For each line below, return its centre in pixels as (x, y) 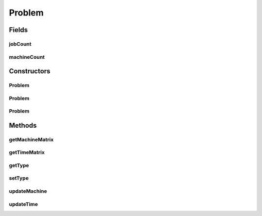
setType (19, 178)
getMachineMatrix (31, 139)
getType (19, 165)
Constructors (30, 71)
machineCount (27, 57)
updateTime (24, 204)
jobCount (20, 44)
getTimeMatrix (27, 152)
